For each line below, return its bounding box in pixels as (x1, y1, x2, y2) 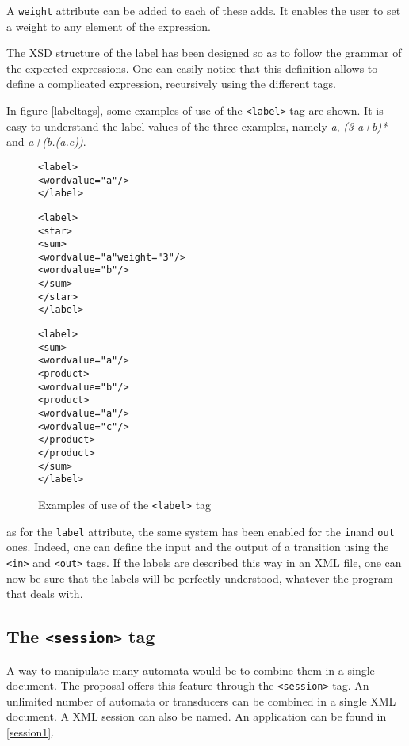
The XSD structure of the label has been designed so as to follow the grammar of (6, 44, 402, 61)
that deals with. (6, 585, 83, 602)
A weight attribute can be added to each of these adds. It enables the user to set (6, 2, 401, 18)
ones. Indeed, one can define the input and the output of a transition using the (6, 539, 389, 555)
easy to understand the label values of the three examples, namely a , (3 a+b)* (6, 117, 388, 134)
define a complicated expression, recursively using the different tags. (6, 75, 336, 92)
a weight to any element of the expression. (6, 17, 211, 34)
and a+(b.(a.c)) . (6, 133, 86, 150)
